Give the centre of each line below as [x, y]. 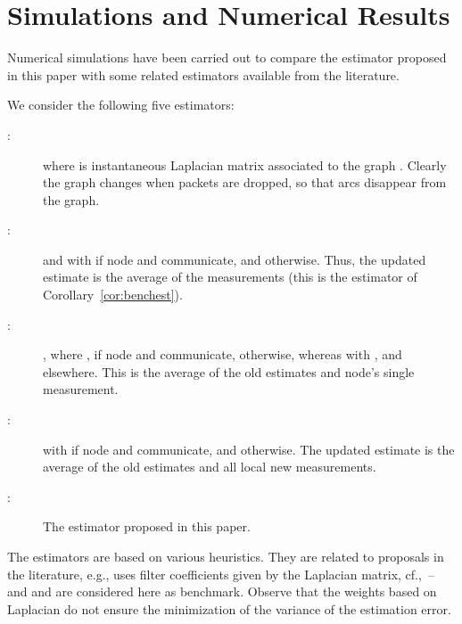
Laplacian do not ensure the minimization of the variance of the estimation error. [229, 608]
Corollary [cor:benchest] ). [113, 295]
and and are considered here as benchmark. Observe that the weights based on [222, 591]
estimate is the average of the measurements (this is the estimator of [230, 277]
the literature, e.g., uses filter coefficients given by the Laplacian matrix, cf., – [221, 574]
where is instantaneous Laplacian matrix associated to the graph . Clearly [245, 164]
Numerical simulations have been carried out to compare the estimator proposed [227, 57]
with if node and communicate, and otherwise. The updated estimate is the [249, 449]
